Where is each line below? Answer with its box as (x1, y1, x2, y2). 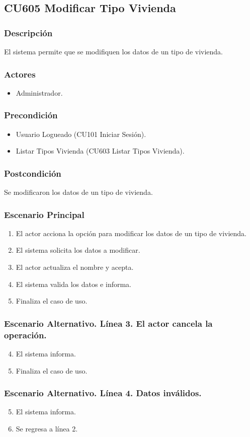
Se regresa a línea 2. (16, 423, 78, 433)
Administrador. (16, 87, 63, 98)
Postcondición (4, 167, 61, 179)
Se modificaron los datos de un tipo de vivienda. (4, 187, 153, 197)
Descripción (4, 26, 53, 39)
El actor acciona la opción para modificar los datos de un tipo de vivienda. (16, 228, 247, 238)
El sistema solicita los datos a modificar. (16, 245, 140, 255)
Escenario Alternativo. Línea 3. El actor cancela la (4, 317, 213, 329)
